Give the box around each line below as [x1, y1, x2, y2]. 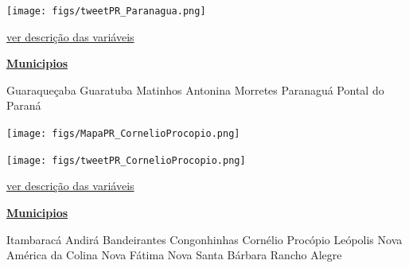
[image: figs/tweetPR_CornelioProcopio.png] [6, 154, 246, 166]
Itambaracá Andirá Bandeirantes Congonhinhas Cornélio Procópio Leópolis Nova [6, 231, 403, 247]
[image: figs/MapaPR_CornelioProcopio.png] [6, 128, 240, 140]
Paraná [6, 97, 41, 114]
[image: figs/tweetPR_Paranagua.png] [6, 6, 206, 17]
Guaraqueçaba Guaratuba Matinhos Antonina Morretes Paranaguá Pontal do [6, 81, 384, 98]
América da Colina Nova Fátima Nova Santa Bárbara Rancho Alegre [6, 247, 342, 263]
